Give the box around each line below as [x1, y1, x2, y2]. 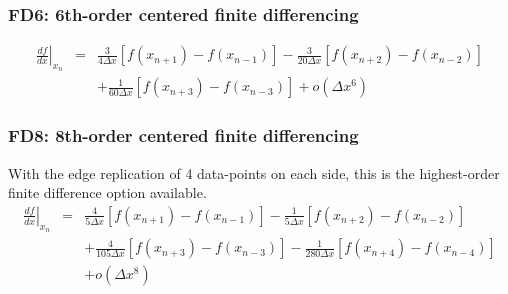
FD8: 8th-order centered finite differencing [8, 123, 359, 148]
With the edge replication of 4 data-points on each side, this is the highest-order [8, 162, 500, 183]
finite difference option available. [8, 182, 207, 203]
